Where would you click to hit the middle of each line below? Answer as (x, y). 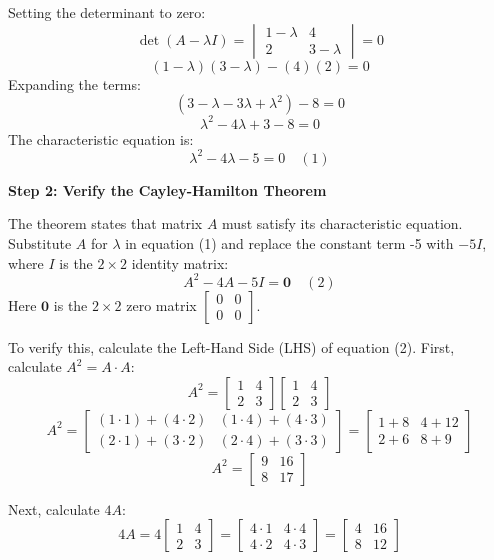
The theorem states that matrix (105, 223)
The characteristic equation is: (101, 138)
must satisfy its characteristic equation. (342, 223)
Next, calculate (54, 508)
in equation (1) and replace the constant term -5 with (289, 242)
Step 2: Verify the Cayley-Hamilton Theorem (167, 189)
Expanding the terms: (74, 83)
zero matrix (161, 304)
